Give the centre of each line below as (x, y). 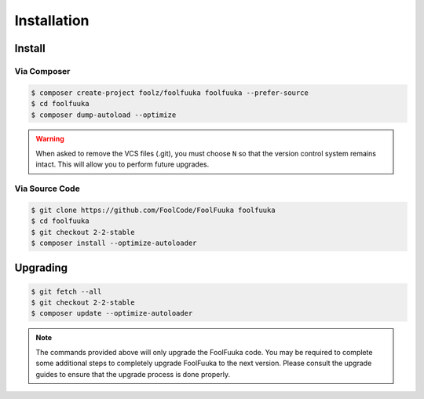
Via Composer (42, 71)
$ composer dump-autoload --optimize (104, 115)
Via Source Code (47, 189)
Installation (52, 20)
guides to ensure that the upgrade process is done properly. (133, 374)
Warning (50, 139)
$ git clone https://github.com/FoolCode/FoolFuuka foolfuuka (153, 210)
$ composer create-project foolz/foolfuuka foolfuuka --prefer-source (170, 93)
